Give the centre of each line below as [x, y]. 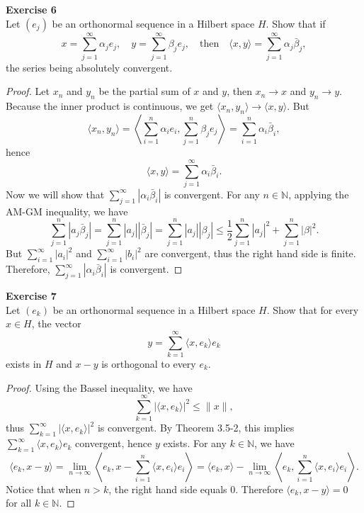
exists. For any [195, 443]
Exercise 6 [31, 9]
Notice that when [44, 489]
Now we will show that [55, 194]
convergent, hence [114, 443]
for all [19, 503]
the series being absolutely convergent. [89, 67]
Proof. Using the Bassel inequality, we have [99, 387]
